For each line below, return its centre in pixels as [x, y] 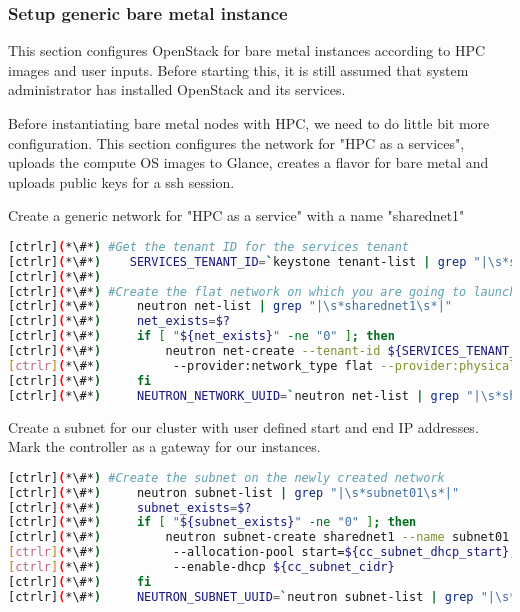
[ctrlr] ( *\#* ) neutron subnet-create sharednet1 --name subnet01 [259, 537]
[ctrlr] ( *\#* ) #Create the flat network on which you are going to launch [262, 291]
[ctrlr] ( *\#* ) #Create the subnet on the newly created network [226, 477]
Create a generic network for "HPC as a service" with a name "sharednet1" [236, 215]
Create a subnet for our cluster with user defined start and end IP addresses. [243, 426]
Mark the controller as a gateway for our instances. [164, 446]
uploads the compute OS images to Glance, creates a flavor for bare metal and [248, 162]
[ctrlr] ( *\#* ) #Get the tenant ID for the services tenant [208, 246]
